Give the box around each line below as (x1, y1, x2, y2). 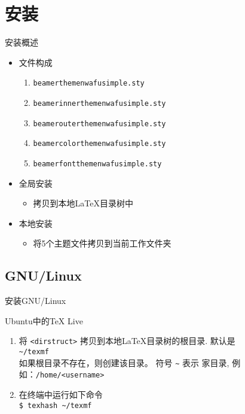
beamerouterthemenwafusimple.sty (33, 119, 166, 128)
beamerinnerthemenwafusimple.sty (33, 99, 166, 108)
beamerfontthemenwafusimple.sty (33, 159, 162, 168)
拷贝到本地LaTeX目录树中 (33, 197, 134, 209)
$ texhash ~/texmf (19, 401, 92, 410)
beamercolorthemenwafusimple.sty (33, 139, 166, 148)
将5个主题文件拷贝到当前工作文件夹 (33, 237, 171, 249)
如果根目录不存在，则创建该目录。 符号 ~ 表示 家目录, (19, 356, 229, 369)
